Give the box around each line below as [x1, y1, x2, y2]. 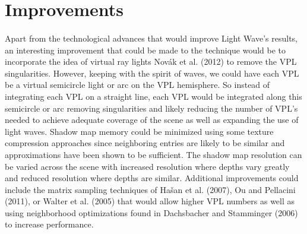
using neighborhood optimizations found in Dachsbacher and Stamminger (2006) [5, 206, 298, 219]
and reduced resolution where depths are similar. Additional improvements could [5, 172, 299, 184]
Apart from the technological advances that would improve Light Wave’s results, [5, 31, 297, 44]
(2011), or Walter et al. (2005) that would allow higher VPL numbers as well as [5, 195, 295, 207]
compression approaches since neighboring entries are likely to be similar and [5, 137, 285, 149]
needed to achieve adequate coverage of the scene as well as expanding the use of [5, 113, 299, 126]
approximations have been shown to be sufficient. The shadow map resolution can [5, 148, 302, 160]
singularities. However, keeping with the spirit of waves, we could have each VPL [5, 67, 299, 79]
